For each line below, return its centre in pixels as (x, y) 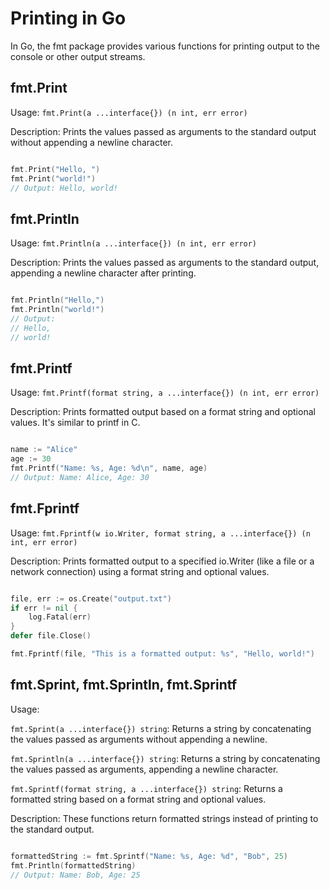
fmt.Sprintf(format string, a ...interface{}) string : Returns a (146, 788)
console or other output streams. (78, 56)
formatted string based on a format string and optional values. (138, 799)
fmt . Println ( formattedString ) (73, 865)
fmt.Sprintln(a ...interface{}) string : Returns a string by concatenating (165, 758)
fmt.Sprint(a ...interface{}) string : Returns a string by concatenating (161, 728)
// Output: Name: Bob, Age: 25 (75, 875)
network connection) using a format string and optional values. (140, 571)
